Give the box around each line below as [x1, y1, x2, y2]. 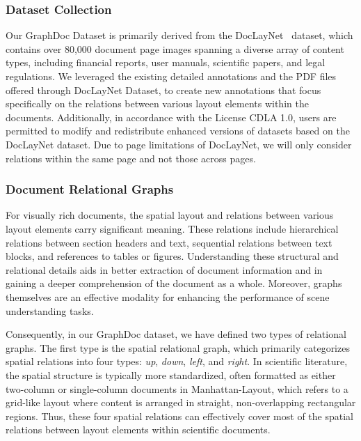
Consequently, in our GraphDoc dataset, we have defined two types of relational [6, 327, 346, 341]
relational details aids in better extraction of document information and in [6, 262, 323, 277]
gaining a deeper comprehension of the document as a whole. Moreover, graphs [6, 276, 342, 291]
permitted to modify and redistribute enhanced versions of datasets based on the [6, 123, 350, 138]
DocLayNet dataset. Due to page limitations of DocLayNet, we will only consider [6, 137, 352, 151]
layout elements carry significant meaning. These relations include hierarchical [6, 221, 339, 235]
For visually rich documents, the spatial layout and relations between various [6, 208, 334, 222]
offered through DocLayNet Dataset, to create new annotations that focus [6, 82, 321, 97]
